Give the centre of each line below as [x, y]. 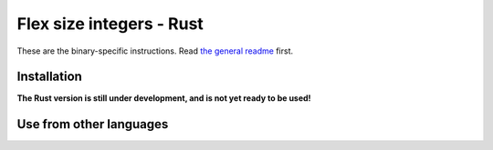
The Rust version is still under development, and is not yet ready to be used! [164, 98]
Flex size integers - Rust [110, 24]
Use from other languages [93, 124]
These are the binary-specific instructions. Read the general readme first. [155, 51]
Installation [49, 77]
